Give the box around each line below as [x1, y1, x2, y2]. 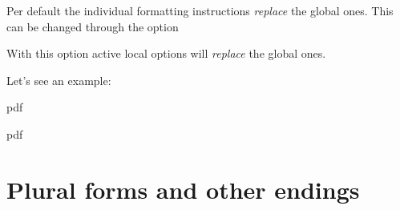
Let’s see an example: [6, 71, 111, 88]
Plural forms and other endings [6, 172, 360, 205]
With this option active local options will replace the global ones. [6, 45, 326, 62]
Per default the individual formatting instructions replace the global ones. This [6, 2, 394, 18]
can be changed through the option [6, 18, 179, 34]
